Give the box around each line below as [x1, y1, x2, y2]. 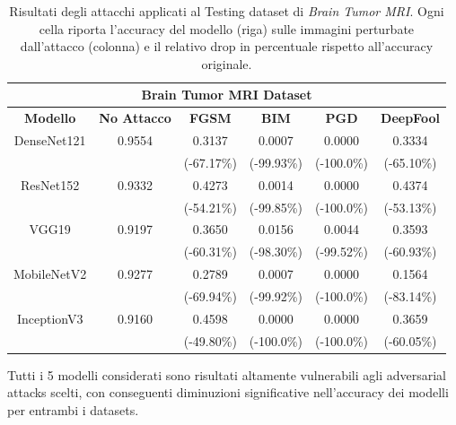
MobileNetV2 [13, 265, 87, 283]
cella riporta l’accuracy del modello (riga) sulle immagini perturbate [39, 19, 415, 38]
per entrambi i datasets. [7, 400, 139, 419]
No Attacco [99, 108, 171, 127]
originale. [201, 54, 252, 73]
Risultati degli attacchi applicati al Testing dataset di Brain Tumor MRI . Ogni [9, 2, 444, 20]
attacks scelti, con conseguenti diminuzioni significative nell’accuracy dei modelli [7, 383, 449, 402]
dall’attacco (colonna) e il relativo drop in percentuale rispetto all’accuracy [20, 37, 434, 56]
